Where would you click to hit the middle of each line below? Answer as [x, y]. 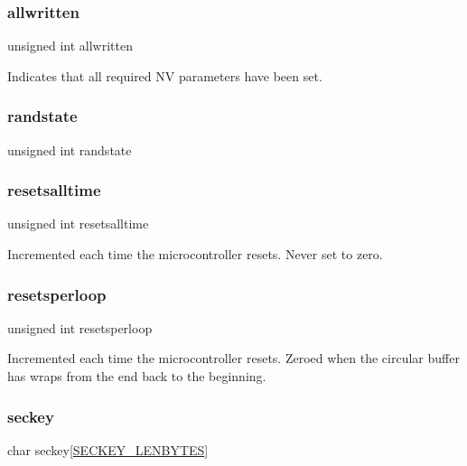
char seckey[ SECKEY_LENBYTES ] [108, 449]
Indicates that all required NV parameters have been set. [165, 75]
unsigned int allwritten [70, 46]
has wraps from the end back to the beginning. [137, 376]
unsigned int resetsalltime [78, 224]
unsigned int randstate [70, 149]
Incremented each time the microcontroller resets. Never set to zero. [195, 254]
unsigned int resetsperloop [80, 327]
